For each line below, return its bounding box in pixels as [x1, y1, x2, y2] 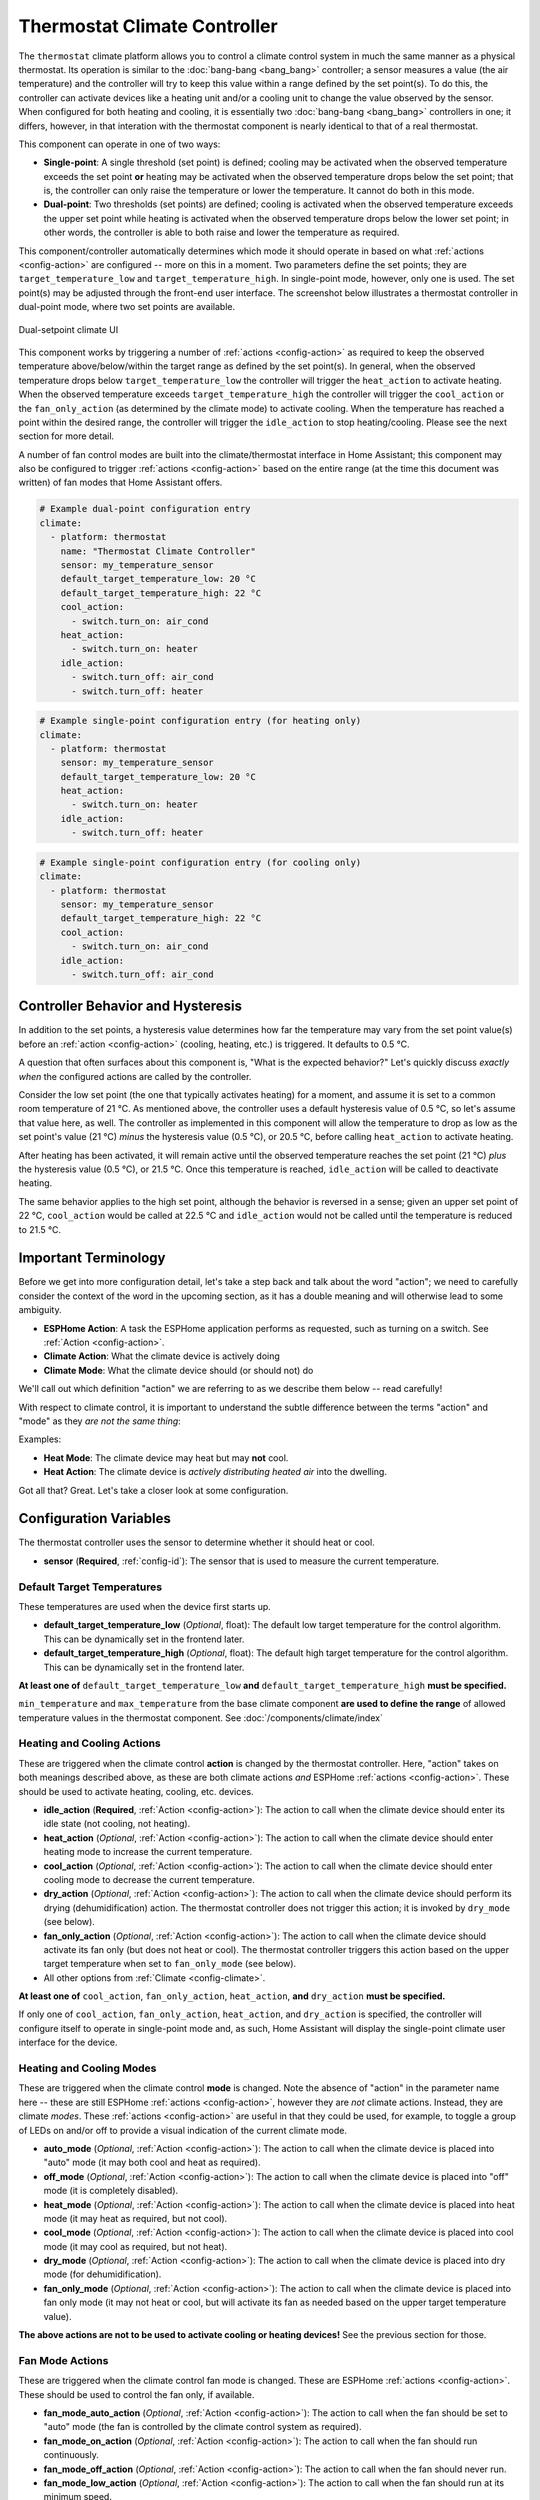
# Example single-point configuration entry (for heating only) [39, 715, 362, 727]
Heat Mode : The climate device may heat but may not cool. [43, 1451, 289, 1464]
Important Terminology [18, 1250, 166, 1267]
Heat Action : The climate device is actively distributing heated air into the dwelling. [43, 1466, 387, 1478]
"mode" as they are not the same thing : [18, 1415, 182, 1427]
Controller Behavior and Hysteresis [18, 998, 243, 1015]
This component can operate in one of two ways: [18, 138, 221, 150]
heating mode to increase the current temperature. [43, 1846, 253, 1858]
